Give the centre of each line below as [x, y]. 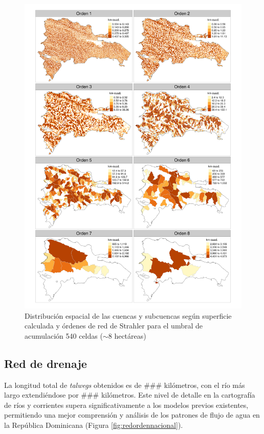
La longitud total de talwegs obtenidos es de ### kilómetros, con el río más [125, 385]
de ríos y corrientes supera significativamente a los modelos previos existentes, [126, 405]
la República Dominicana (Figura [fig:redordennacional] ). [94, 425]
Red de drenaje [46, 363]
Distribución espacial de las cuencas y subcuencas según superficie [128, 315]
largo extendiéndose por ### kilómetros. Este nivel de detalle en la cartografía [130, 395]
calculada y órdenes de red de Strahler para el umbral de [114, 326]
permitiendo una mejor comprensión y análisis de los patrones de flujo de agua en [132, 415]
